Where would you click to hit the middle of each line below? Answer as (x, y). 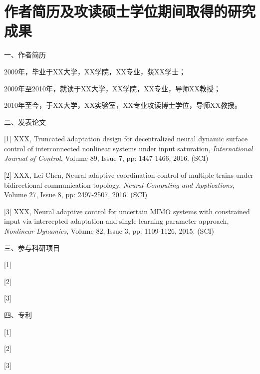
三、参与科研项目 (32, 247)
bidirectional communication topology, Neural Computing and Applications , (119, 185)
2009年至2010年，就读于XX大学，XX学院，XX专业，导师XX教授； (112, 88)
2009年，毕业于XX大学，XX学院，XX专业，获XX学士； (95, 71)
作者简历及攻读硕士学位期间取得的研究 (130, 11)
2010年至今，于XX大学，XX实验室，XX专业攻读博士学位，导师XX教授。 (123, 105)
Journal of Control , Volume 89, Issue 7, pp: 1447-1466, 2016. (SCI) (106, 158)
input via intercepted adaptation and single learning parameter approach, (117, 221)
